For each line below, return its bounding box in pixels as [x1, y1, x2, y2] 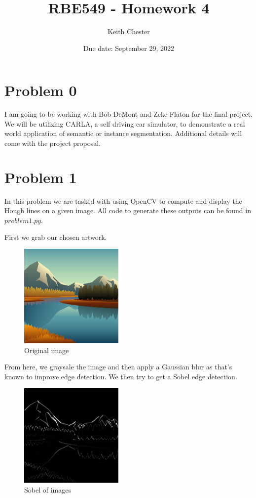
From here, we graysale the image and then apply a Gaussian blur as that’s [4, 362, 232, 372]
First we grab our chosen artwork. [4, 231, 107, 242]
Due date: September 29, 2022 [83, 43, 175, 53]
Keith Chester [108, 26, 150, 37]
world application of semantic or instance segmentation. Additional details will [4, 128, 242, 138]
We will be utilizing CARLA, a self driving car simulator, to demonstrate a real [4, 118, 245, 129]
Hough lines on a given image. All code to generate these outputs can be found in [4, 205, 251, 216]
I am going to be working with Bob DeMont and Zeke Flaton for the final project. [4, 109, 253, 119]
